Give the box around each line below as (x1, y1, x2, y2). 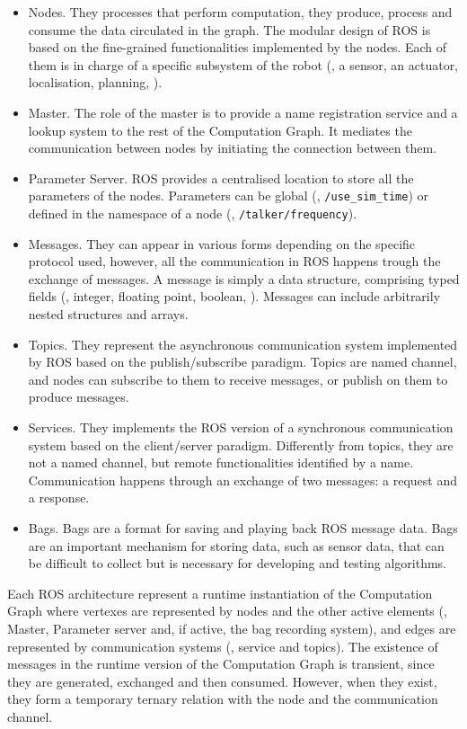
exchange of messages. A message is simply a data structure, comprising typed (28, 269, 460, 288)
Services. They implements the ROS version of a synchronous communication (28, 418, 454, 436)
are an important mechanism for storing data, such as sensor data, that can (28, 536, 445, 555)
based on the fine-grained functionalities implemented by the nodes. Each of (28, 38, 447, 57)
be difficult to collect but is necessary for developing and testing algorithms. (28, 554, 447, 573)
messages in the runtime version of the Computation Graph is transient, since (7, 654, 435, 673)
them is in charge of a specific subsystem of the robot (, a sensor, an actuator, (28, 55, 459, 74)
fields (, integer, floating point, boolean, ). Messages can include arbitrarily (28, 287, 441, 306)
